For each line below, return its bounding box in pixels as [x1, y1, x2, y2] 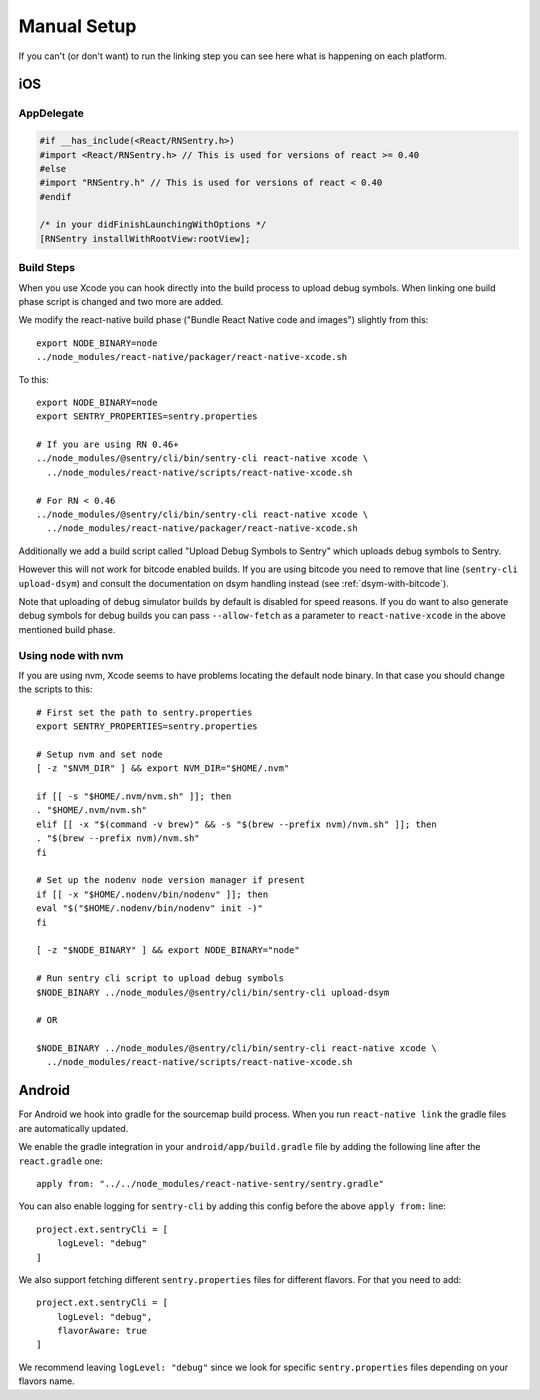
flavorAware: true [56, 1325, 148, 1337]
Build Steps [18, 261, 75, 275]
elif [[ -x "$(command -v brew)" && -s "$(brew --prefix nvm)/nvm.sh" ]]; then [36, 818, 437, 830]
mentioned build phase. [18, 623, 116, 635]
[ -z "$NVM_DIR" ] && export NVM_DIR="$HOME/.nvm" [36, 763, 290, 774]
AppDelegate [18, 106, 84, 120]
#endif [39, 191, 72, 202]
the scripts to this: [18, 683, 93, 695]
